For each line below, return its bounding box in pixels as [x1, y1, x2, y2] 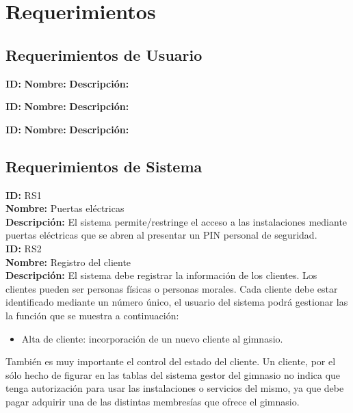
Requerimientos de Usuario [5, 44, 202, 65]
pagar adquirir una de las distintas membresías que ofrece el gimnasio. [5, 394, 300, 408]
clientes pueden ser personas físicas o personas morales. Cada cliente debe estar [5, 281, 338, 295]
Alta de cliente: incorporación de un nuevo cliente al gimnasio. [21, 331, 283, 345]
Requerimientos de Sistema [5, 155, 202, 176]
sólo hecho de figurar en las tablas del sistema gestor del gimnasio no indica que [5, 367, 341, 382]
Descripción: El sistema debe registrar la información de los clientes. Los [5, 268, 317, 282]
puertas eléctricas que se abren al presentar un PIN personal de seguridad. [5, 228, 317, 242]
